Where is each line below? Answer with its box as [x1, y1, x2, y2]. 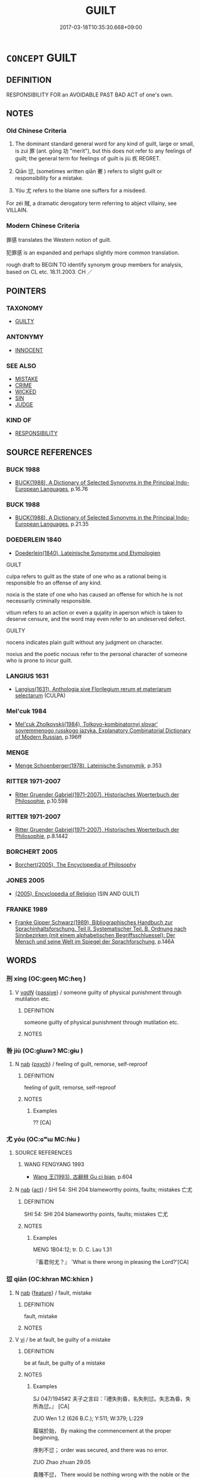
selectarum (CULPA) [14, 692, 66, 699]
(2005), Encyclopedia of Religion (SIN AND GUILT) [14, 890, 140, 897]
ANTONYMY [6, 333, 44, 341]
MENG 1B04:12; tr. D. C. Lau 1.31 [32, 1246, 112, 1253]
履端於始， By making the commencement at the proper [32, 1427, 172, 1434]
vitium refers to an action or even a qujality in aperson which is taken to [6, 608, 183, 616]
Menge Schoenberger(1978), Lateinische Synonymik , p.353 [14, 762, 162, 769]
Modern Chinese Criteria [6, 221, 80, 230]
